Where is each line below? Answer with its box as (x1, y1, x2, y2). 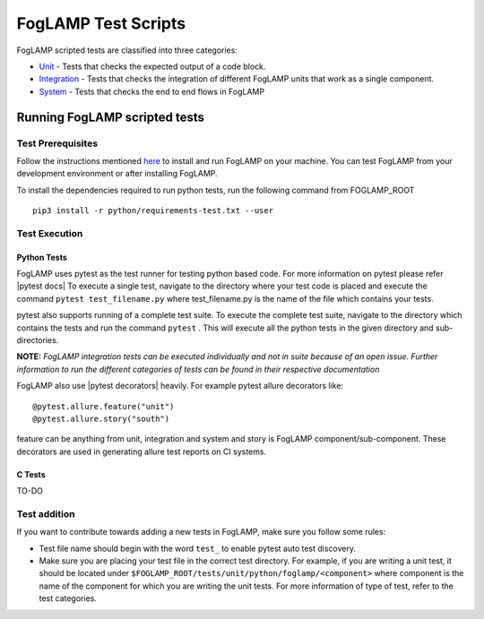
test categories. (39, 593, 98, 604)
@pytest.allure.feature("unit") (32, 401, 175, 411)
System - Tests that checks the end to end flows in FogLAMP (39, 86, 264, 97)
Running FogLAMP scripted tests (16, 109, 205, 125)
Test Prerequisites (16, 137, 99, 150)
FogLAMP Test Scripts (16, 13, 186, 33)
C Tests (16, 469, 46, 479)
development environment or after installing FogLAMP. (16, 168, 219, 179)
